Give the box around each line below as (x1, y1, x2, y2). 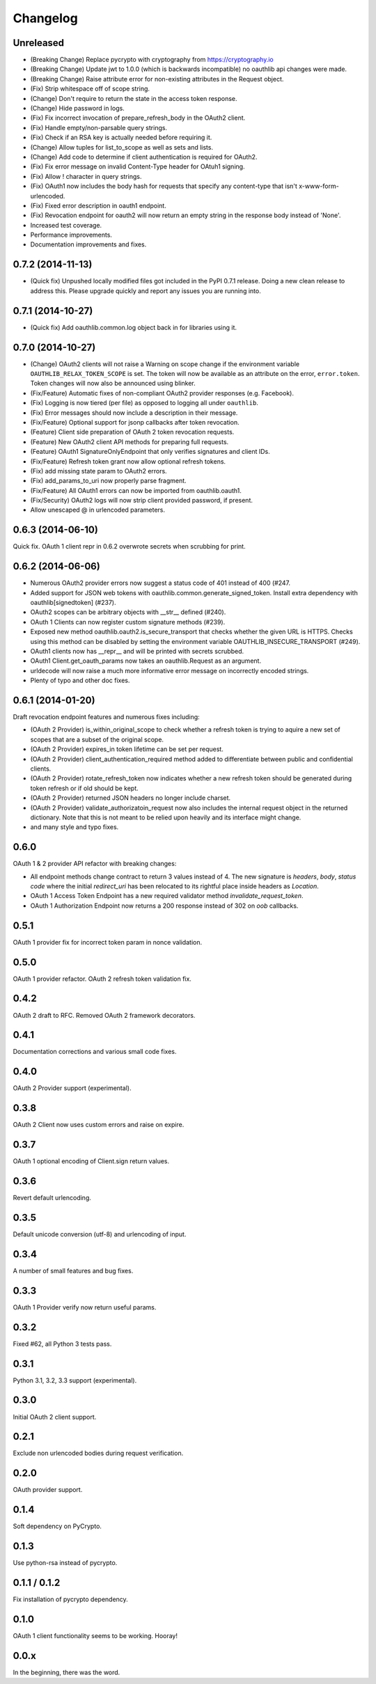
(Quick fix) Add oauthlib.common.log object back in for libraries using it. (30, 323, 237, 331)
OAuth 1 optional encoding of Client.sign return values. (13, 1157, 170, 1165)
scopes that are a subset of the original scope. (30, 735, 164, 743)
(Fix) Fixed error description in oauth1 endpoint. (30, 201, 166, 210)
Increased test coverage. (30, 221, 102, 229)
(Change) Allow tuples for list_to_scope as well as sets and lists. (30, 143, 214, 151)
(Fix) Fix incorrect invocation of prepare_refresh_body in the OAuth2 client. (30, 113, 246, 122)
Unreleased (13, 37, 65, 49)
